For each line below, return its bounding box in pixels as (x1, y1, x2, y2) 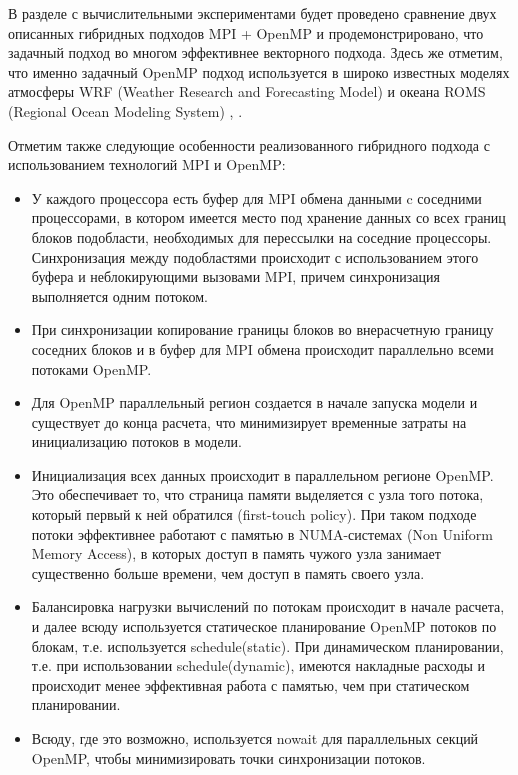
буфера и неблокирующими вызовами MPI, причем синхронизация (31, 266, 440, 287)
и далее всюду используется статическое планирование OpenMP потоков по (31, 616, 497, 637)
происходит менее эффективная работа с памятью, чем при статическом (31, 674, 470, 695)
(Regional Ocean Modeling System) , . (8, 100, 243, 121)
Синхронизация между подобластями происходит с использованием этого (31, 246, 479, 267)
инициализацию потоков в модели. (31, 431, 242, 452)
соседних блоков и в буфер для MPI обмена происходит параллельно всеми (31, 338, 494, 359)
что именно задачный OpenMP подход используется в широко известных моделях (8, 61, 510, 82)
